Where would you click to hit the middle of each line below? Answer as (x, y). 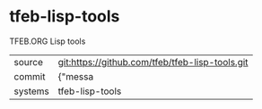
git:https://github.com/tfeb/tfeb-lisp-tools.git (153, 62)
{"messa (76, 76)
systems (31, 91)
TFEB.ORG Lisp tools (48, 41)
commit (30, 76)
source (28, 62)
